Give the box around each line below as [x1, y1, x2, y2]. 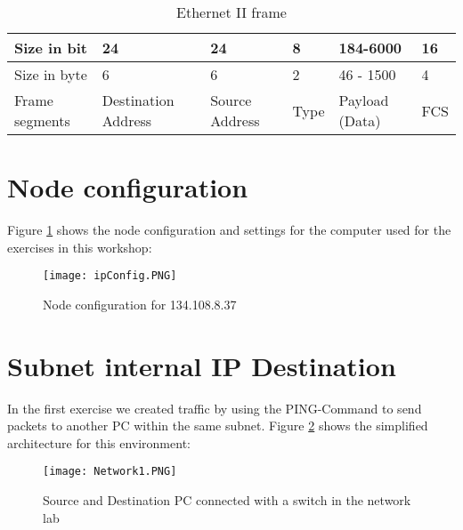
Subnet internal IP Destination [7, 347, 396, 383]
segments [14, 110, 70, 131]
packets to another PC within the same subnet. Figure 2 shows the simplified [7, 416, 428, 435]
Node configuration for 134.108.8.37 [43, 294, 237, 313]
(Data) [338, 110, 381, 131]
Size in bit [14, 37, 88, 58]
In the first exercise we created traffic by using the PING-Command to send [7, 398, 422, 417]
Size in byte [14, 64, 87, 84]
